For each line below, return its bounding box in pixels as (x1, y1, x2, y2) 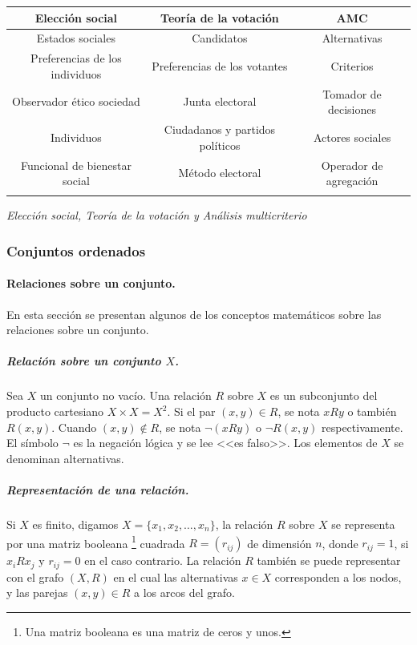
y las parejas (6, 584, 68, 601)
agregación (326, 172, 379, 189)
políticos (199, 136, 241, 153)
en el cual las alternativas (113, 568, 238, 585)
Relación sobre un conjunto (6, 353, 161, 369)
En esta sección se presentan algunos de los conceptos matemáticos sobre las (6, 305, 382, 322)
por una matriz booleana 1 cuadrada (6, 532, 185, 551)
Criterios (330, 57, 374, 74)
